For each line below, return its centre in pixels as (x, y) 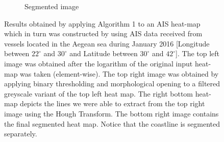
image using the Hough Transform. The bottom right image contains (111, 113)
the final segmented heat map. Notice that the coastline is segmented (112, 123)
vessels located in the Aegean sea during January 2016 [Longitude (107, 43)
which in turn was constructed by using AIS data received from (103, 33)
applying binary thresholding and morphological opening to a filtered (112, 84)
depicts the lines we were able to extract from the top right (113, 103)
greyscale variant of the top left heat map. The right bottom (99, 93)
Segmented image (52, 6)
